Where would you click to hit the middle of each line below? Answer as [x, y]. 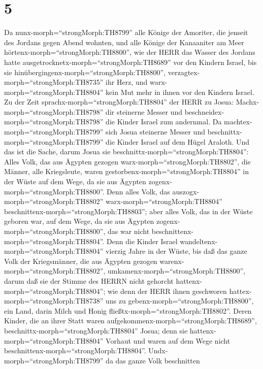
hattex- [240, 291]
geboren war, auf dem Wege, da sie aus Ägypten [79, 221]
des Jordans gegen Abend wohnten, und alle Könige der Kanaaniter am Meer [124, 42]
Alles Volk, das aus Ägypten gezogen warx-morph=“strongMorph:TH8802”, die [127, 161]
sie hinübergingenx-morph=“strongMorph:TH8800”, [85, 72]
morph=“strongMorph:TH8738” [54, 301]
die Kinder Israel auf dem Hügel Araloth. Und [178, 141]
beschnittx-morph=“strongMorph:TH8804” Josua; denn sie [96, 330]
